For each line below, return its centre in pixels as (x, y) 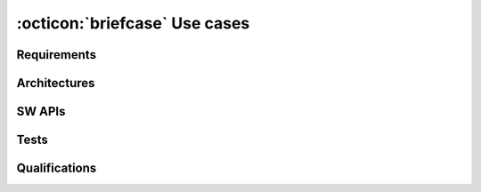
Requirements (57, 55)
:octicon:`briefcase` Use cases (133, 23)
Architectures (56, 83)
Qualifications (57, 168)
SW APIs (41, 112)
